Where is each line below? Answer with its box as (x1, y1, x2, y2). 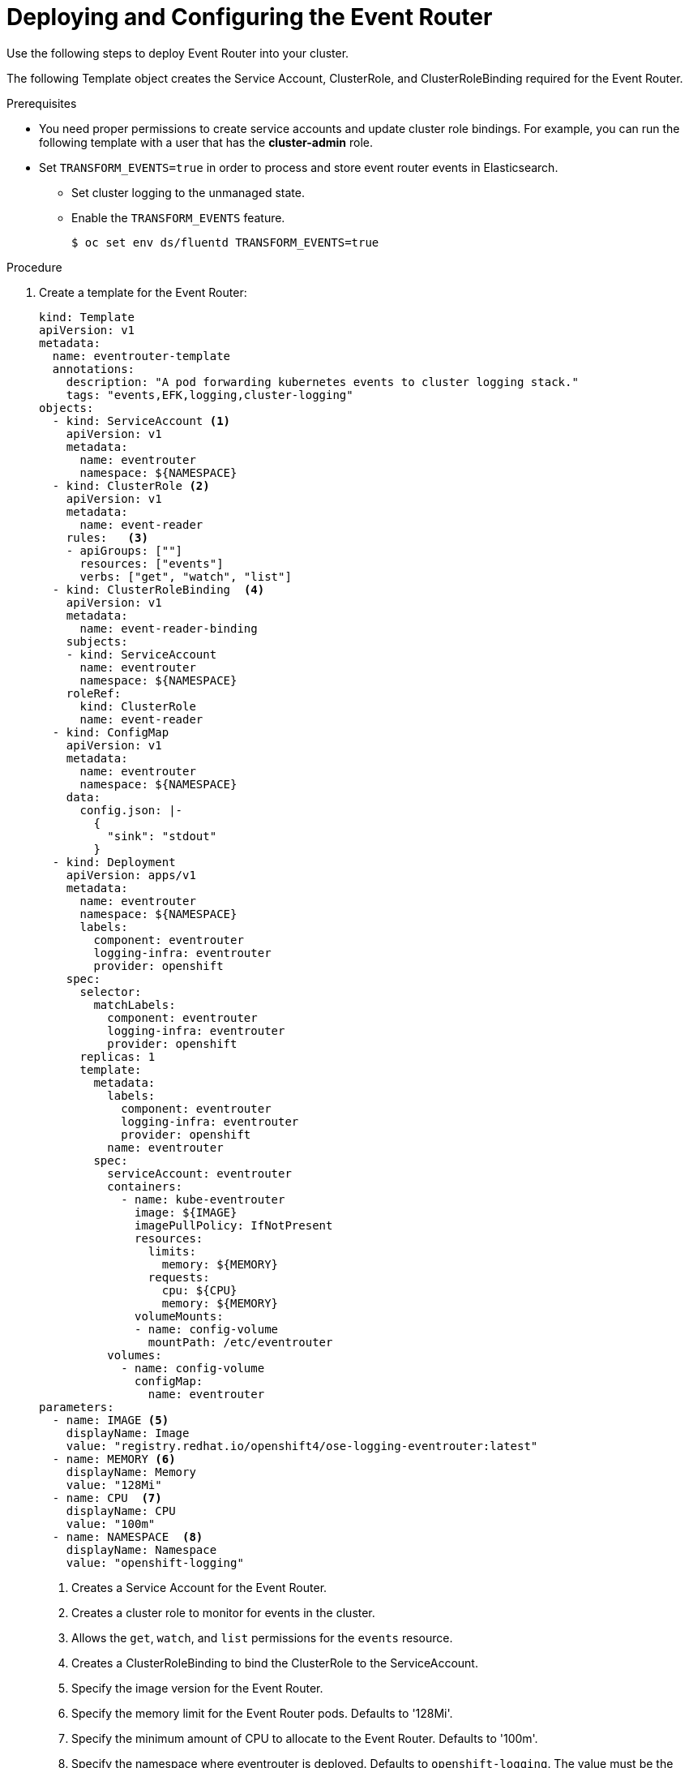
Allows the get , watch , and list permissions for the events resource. (71, 1630, 453, 1645)
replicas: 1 (79, 1049, 156, 1063)
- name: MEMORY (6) (52, 1452, 176, 1465)
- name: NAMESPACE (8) (52, 1530, 203, 1543)
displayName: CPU (66, 1504, 176, 1517)
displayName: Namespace (66, 1543, 217, 1556)
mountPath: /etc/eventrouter (148, 1335, 333, 1349)
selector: (79, 985, 142, 998)
